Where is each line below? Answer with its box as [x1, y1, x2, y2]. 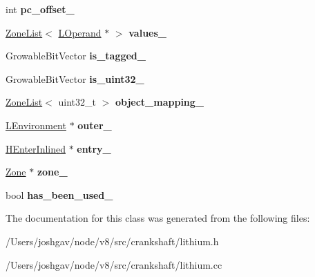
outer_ [77, 117, 112, 132]
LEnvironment [6, 117, 66, 132]
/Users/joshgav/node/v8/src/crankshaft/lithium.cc [6, 257, 222, 271]
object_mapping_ [115, 95, 204, 109]
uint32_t [58, 95, 96, 109]
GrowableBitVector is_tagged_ [6, 48, 146, 63]
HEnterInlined [6, 141, 66, 155]
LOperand [58, 25, 102, 39]
